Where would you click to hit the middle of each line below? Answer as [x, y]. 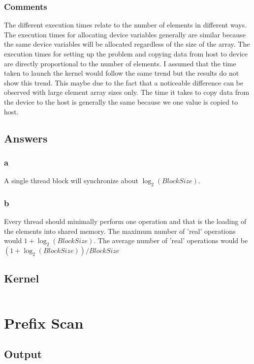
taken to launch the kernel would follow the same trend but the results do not [122, 73]
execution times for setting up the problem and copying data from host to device [126, 54]
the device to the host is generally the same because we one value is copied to [121, 101]
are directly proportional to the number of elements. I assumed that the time [120, 63]
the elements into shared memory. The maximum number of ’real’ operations [120, 231]
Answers [26, 138]
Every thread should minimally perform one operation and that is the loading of [125, 221]
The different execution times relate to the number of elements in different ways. [126, 25]
